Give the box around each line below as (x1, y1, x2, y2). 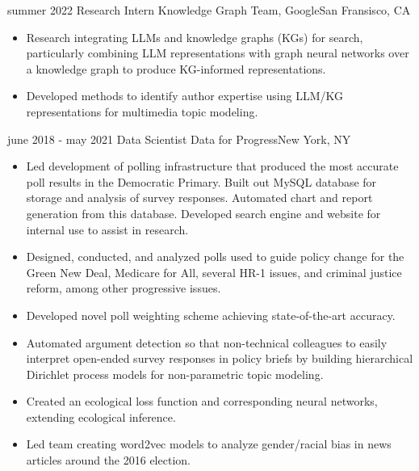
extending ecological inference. (26, 408, 176, 425)
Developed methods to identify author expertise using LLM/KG (26, 87, 344, 104)
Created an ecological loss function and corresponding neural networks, (26, 393, 378, 410)
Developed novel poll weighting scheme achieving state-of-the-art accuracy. (26, 306, 396, 323)
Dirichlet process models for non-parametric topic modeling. (26, 365, 324, 382)
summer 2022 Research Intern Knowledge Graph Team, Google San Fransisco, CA (7, 2, 411, 18)
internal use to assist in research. (26, 221, 189, 238)
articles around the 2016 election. (26, 452, 191, 469)
